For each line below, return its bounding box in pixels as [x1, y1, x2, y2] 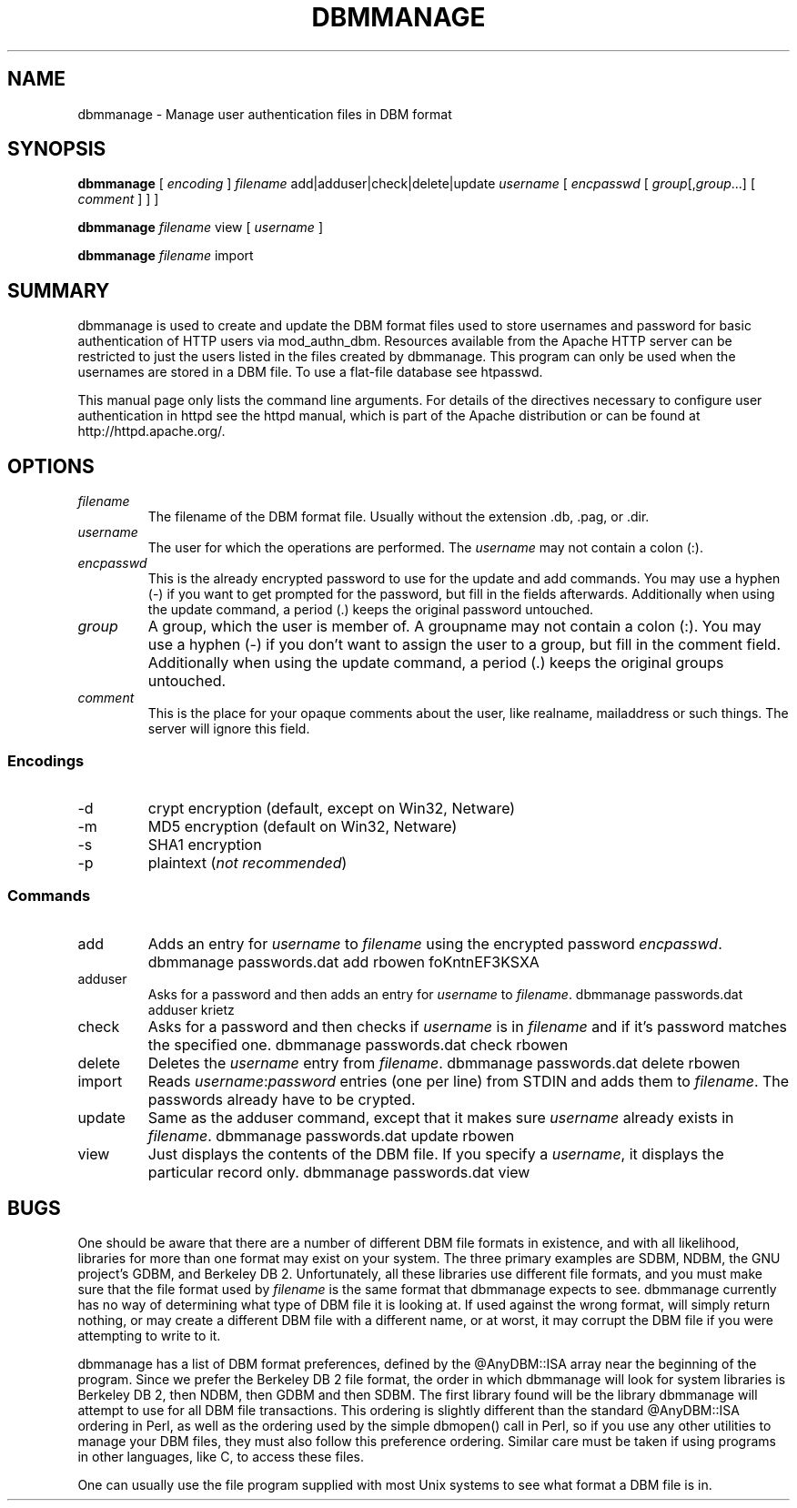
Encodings [7, 751, 85, 770]
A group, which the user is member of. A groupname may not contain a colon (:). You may [147, 617, 762, 636]
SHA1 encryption [147, 835, 262, 854]
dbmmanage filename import [77, 248, 254, 264]
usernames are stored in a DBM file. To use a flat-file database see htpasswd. [77, 364, 543, 380]
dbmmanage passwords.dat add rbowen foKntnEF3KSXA [147, 952, 540, 971]
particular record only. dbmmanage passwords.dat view [147, 1162, 530, 1181]
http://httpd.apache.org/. [77, 423, 226, 440]
